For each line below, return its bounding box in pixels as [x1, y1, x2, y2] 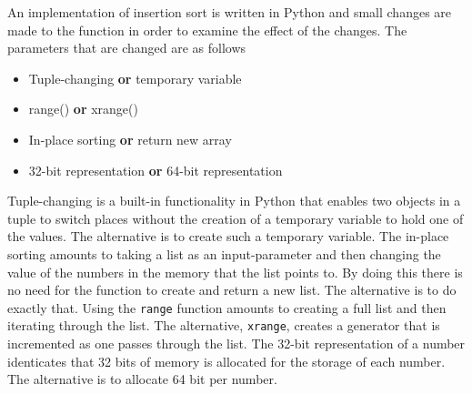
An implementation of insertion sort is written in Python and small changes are [7, 3, 452, 21]
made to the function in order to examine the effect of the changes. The [7, 20, 407, 39]
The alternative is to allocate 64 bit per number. [7, 369, 277, 389]
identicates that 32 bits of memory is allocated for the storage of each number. [7, 351, 446, 370]
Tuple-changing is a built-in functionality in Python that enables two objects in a [7, 191, 461, 210]
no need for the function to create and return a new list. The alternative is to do [7, 280, 457, 299]
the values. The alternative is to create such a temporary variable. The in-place [7, 227, 449, 246]
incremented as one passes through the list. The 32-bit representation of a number [7, 334, 466, 353]
